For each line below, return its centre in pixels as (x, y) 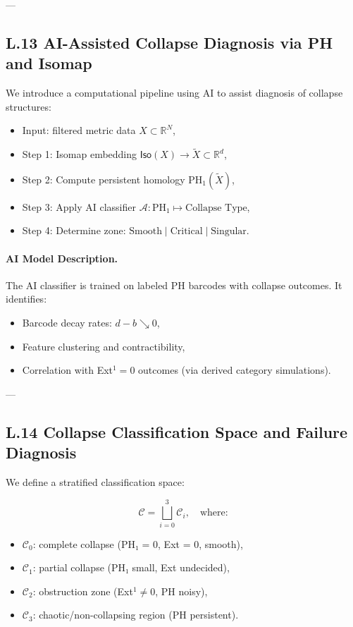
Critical (186, 232)
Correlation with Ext (68, 370)
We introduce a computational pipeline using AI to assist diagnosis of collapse (174, 93)
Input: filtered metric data (79, 130)
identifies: (26, 299)
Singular (229, 232)
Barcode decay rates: (67, 322)
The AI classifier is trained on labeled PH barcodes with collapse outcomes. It (174, 285)
